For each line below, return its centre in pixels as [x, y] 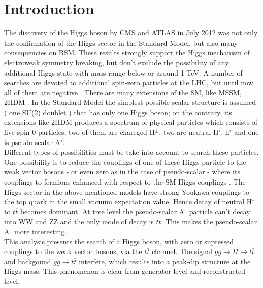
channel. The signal [182, 251]
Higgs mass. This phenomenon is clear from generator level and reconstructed [125, 271]
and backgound [28, 261]
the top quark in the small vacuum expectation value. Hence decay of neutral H [128, 202]
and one [246, 132]
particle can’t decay [220, 211]
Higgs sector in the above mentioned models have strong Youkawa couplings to [127, 191]
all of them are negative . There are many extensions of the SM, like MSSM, [123, 92]
